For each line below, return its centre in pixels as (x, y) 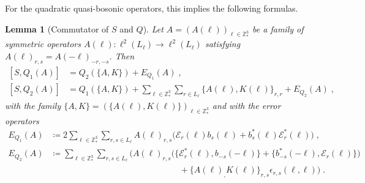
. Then (122, 55)
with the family (33, 106)
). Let (153, 28)
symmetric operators (43, 44)
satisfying (223, 44)
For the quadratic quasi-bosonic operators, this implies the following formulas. (152, 8)
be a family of (278, 28)
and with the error (246, 106)
